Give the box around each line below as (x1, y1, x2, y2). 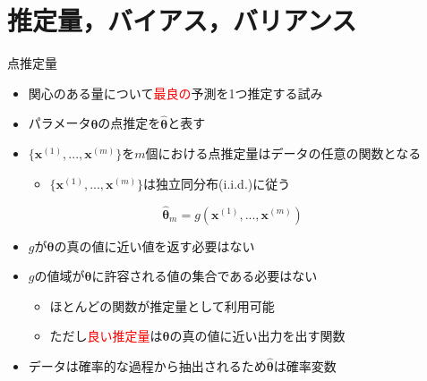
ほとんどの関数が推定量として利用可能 (49, 296, 275, 315)
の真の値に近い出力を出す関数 (169, 326, 346, 345)
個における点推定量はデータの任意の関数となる (145, 144, 422, 163)
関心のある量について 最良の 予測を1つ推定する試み (28, 83, 323, 102)
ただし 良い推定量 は (49, 326, 163, 345)
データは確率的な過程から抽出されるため (28, 357, 267, 376)
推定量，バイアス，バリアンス (7, 2, 357, 38)
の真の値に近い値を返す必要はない (54, 236, 255, 255)
